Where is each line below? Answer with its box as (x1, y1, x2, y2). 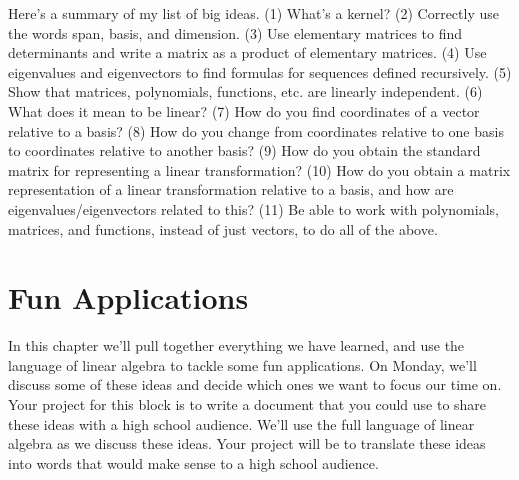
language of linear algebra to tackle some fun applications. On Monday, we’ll (8, 354, 477, 375)
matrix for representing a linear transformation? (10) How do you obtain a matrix (8, 159, 511, 180)
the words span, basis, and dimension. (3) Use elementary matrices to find (8, 22, 463, 43)
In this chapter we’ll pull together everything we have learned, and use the (8, 335, 465, 356)
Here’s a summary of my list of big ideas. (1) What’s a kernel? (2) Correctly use (8, 3, 499, 23)
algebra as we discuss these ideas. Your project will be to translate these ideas (8, 433, 486, 454)
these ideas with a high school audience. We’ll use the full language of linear (8, 413, 475, 434)
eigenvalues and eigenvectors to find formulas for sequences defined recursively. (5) (8, 61, 512, 82)
